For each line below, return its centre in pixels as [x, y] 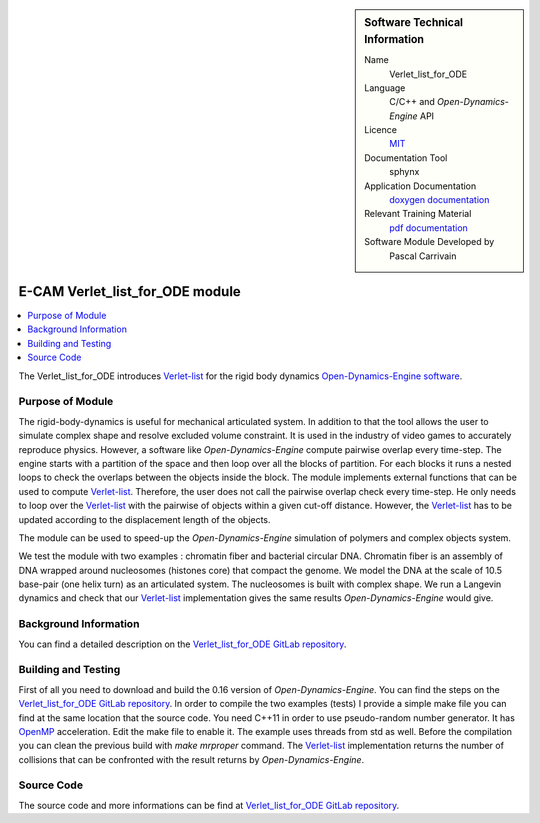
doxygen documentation [439, 200]
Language [385, 87]
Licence [380, 130]
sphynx [404, 172]
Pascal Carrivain [423, 256]
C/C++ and [412, 102]
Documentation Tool [406, 157]
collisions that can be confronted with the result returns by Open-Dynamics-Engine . [191, 759]
